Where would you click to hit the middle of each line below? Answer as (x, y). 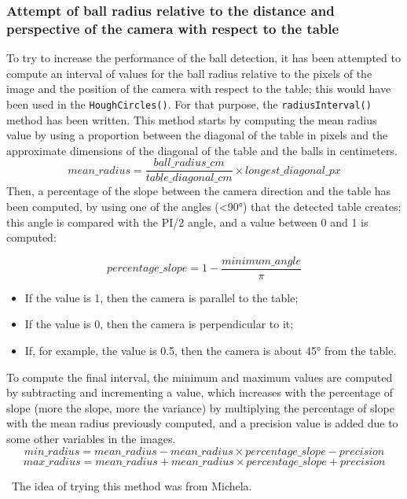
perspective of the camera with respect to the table (173, 28)
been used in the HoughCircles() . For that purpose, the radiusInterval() (189, 103)
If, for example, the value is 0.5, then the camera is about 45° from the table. (211, 351)
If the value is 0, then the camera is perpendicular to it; (159, 324)
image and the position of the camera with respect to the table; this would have (199, 89)
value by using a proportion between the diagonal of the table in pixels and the (197, 135)
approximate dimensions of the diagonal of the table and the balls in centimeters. (202, 150)
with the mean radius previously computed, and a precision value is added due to (202, 423)
